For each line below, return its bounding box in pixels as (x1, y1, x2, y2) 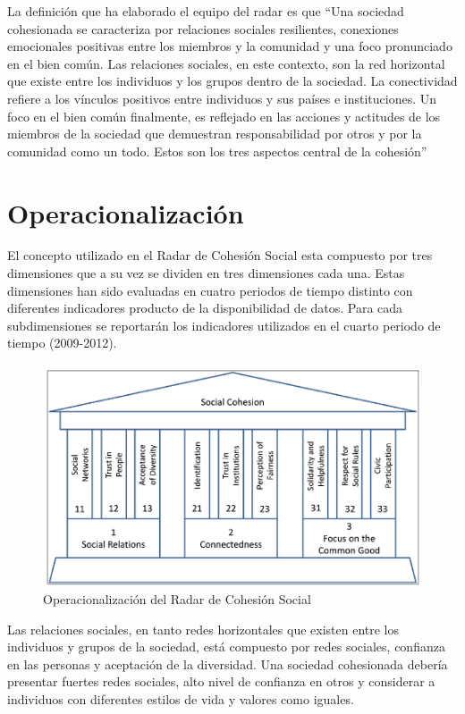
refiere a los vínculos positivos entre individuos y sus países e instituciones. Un (7, 88, 437, 107)
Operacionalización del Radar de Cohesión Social (43, 590, 311, 609)
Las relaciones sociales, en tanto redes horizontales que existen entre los (7, 619, 400, 638)
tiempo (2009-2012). (7, 333, 117, 352)
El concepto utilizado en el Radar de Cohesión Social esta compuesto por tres (7, 246, 433, 265)
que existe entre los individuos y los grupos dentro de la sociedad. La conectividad (7, 71, 458, 90)
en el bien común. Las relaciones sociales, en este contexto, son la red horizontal (7, 54, 445, 72)
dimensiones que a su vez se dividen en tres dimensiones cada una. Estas (7, 264, 405, 282)
